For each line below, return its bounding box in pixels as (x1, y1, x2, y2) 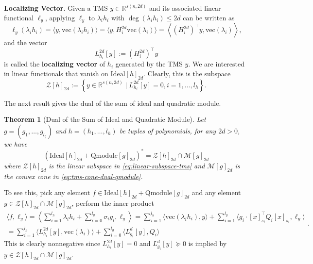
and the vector (4, 37, 47, 48)
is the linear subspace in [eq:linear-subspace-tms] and (49, 160, 205, 170)
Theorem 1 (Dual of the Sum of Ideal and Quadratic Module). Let (4, 114, 206, 124)
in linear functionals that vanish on (4, 68, 108, 78)
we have (4, 138, 27, 148)
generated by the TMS (115, 59, 183, 69)
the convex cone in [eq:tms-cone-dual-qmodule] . (4, 171, 143, 181)
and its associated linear (149, 3, 221, 13)
